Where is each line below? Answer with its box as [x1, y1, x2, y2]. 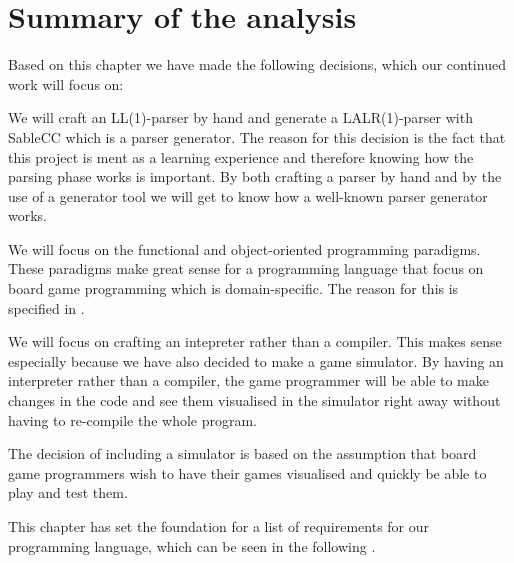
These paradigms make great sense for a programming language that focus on [8, 258, 484, 279]
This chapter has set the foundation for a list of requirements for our [8, 516, 430, 536]
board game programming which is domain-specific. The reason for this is [8, 278, 459, 299]
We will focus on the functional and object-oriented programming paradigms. [8, 238, 481, 259]
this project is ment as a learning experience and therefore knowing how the [8, 146, 474, 167]
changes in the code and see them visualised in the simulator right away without [8, 390, 501, 411]
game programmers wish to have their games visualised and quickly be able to [8, 462, 487, 483]
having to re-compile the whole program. [8, 409, 258, 430]
